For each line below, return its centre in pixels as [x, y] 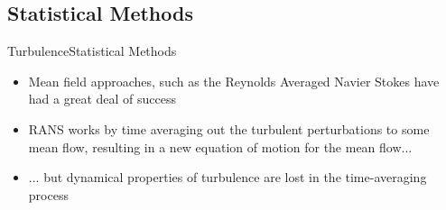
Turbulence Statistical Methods [92, 51]
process [48, 194]
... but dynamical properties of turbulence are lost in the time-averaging [228, 177]
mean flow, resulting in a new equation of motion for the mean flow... [220, 146]
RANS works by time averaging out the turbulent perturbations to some [229, 128]
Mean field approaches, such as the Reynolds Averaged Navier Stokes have [234, 81]
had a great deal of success [102, 99]
